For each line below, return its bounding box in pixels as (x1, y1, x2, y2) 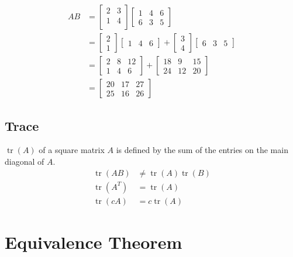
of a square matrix (39, 144, 105, 156)
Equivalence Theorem (5, 230, 182, 253)
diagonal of (5, 155, 44, 167)
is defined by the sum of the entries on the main (116, 144, 288, 156)
